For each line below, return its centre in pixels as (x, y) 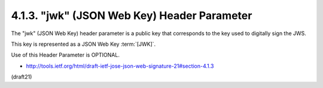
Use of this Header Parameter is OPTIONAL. (65, 55)
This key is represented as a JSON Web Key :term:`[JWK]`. (83, 44)
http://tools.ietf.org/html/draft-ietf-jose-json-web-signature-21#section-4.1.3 (120, 66)
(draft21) (22, 77)
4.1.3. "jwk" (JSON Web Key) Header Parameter (132, 15)
